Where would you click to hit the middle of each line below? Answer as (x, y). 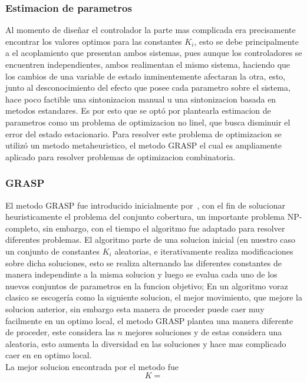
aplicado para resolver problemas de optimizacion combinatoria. (121, 156)
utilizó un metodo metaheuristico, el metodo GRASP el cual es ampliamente (143, 145)
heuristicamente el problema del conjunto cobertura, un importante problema (145, 217)
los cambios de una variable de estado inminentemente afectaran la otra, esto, (146, 76)
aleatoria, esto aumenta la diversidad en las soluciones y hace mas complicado (146, 343)
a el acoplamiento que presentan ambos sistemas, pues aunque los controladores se (154, 53)
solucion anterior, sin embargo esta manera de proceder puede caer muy (135, 308)
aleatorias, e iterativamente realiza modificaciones (204, 251)
